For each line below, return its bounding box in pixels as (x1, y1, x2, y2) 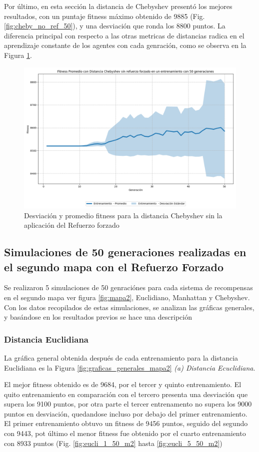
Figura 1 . (4, 49, 32, 60)
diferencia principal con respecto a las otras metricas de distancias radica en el (4, 30, 244, 40)
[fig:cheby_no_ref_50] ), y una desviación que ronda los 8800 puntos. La (4, 20, 225, 31)
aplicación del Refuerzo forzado (24, 220, 119, 230)
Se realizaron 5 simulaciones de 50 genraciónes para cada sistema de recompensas (4, 282, 253, 293)
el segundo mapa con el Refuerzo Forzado (4, 259, 224, 274)
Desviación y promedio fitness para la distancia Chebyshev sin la (24, 210, 222, 220)
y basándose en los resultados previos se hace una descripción (4, 312, 192, 322)
